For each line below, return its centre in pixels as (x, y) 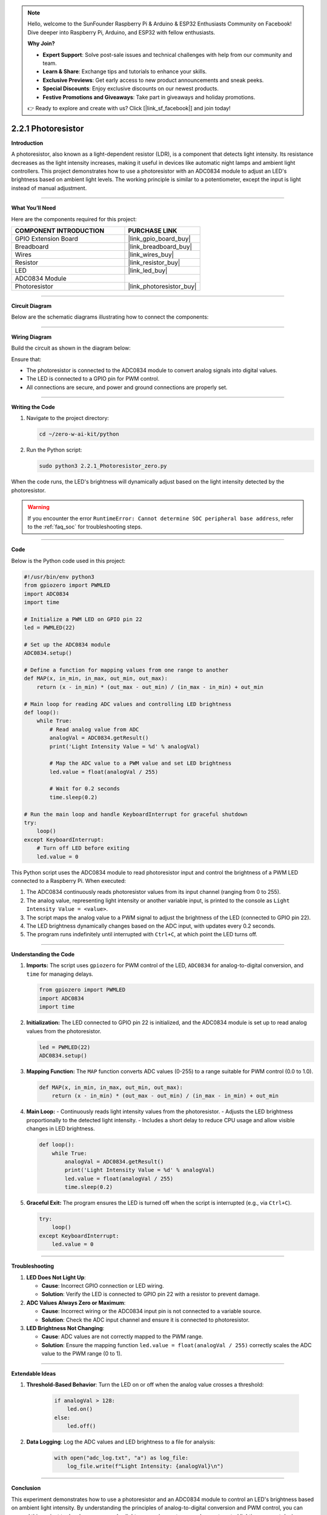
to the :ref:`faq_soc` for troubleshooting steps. (85, 527)
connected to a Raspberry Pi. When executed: (69, 881)
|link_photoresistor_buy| (162, 286)
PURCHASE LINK (153, 230)
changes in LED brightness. (61, 1129)
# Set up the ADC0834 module (67, 644)
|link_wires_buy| (151, 255)
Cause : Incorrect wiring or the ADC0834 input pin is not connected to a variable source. (151, 1311)
